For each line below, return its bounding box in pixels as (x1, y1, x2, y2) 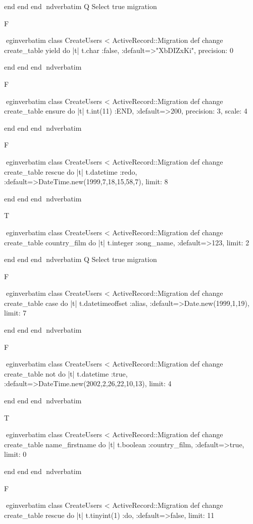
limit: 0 (4, 449, 27, 459)
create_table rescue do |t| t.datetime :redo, (4, 166, 137, 177)
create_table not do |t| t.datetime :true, (4, 368, 128, 379)
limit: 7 (4, 307, 27, 318)
